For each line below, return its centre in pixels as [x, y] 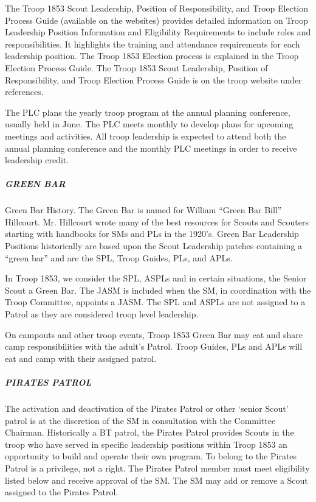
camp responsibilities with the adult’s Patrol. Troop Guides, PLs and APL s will [154, 346]
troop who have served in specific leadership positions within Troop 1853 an [146, 444]
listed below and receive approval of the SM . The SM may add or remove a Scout [156, 480]
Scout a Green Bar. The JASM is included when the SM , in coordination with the [158, 290]
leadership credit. [37, 160]
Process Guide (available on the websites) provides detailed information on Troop [157, 20]
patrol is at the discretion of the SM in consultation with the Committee [140, 420]
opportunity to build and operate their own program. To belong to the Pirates [151, 456]
